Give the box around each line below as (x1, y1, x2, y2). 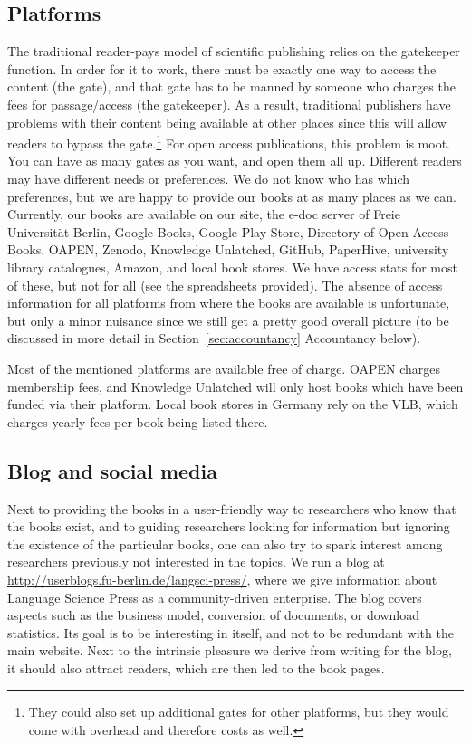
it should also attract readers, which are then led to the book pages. (7, 658, 385, 677)
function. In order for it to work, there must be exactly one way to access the (7, 59, 437, 78)
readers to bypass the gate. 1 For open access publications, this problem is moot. (7, 131, 451, 152)
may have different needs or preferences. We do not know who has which (7, 169, 410, 188)
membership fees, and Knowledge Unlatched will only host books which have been (7, 377, 464, 396)
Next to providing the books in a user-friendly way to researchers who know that (7, 499, 457, 518)
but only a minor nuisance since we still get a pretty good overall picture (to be (7, 310, 449, 329)
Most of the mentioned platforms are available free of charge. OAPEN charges (7, 358, 440, 377)
